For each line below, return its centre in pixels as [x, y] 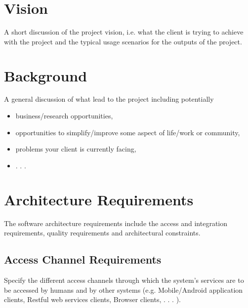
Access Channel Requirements [83, 259]
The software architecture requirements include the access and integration [116, 223]
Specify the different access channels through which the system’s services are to [124, 280]
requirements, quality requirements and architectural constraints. [102, 233]
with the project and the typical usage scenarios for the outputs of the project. [123, 41]
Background [46, 75]
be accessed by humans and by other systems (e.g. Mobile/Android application [124, 289]
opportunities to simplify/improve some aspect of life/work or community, [128, 132]
